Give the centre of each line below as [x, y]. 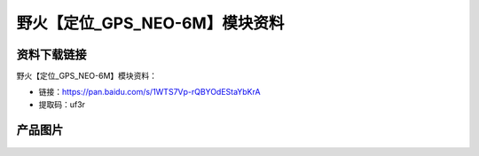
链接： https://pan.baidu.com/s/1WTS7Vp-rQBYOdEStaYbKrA [149, 92]
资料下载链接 [51, 55]
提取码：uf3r [62, 104]
